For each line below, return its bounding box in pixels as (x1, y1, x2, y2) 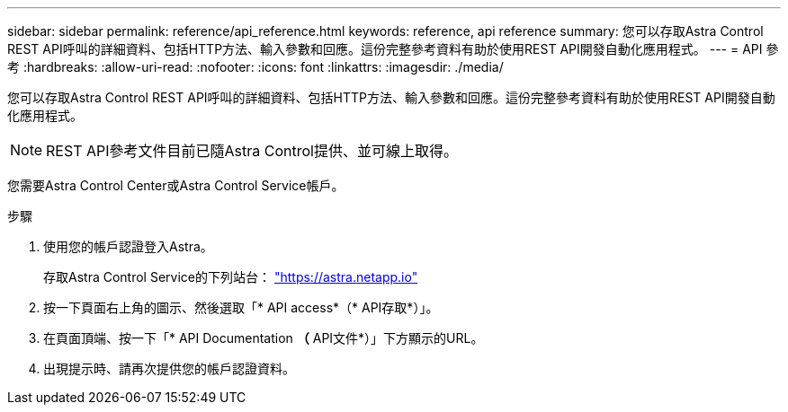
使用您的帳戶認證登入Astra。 (43, 239, 213, 254)
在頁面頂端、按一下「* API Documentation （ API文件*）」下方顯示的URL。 (43, 330, 484, 346)
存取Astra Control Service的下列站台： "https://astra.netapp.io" (43, 269, 418, 285)
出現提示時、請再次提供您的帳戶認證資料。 (43, 361, 295, 376)
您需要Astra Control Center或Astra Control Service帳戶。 (7, 178, 345, 193)
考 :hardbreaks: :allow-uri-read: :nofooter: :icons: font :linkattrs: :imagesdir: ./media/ (7, 59, 504, 75)
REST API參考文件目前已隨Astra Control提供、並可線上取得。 (46, 142, 458, 160)
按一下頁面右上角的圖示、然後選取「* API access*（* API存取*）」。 (43, 300, 439, 315)
